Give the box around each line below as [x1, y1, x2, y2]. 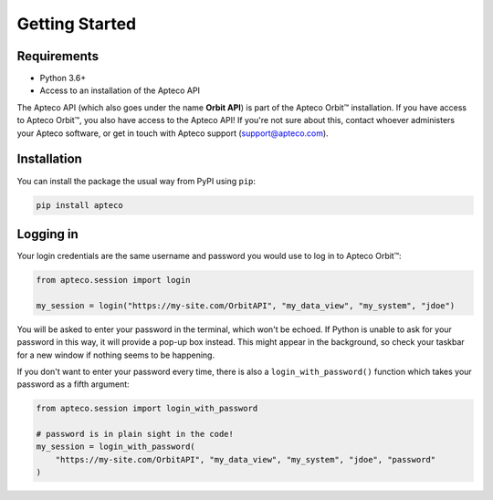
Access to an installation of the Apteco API [39, 85, 201, 96]
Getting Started [16, 14, 137, 34]
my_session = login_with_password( [36, 442, 195, 452]
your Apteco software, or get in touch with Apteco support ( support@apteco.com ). [16, 128, 329, 139]
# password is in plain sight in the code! [36, 429, 235, 440]
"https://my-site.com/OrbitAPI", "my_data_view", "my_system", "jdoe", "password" [55, 454, 436, 464]
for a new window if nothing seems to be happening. [16, 349, 215, 360]
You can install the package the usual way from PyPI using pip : [16, 175, 256, 186]
